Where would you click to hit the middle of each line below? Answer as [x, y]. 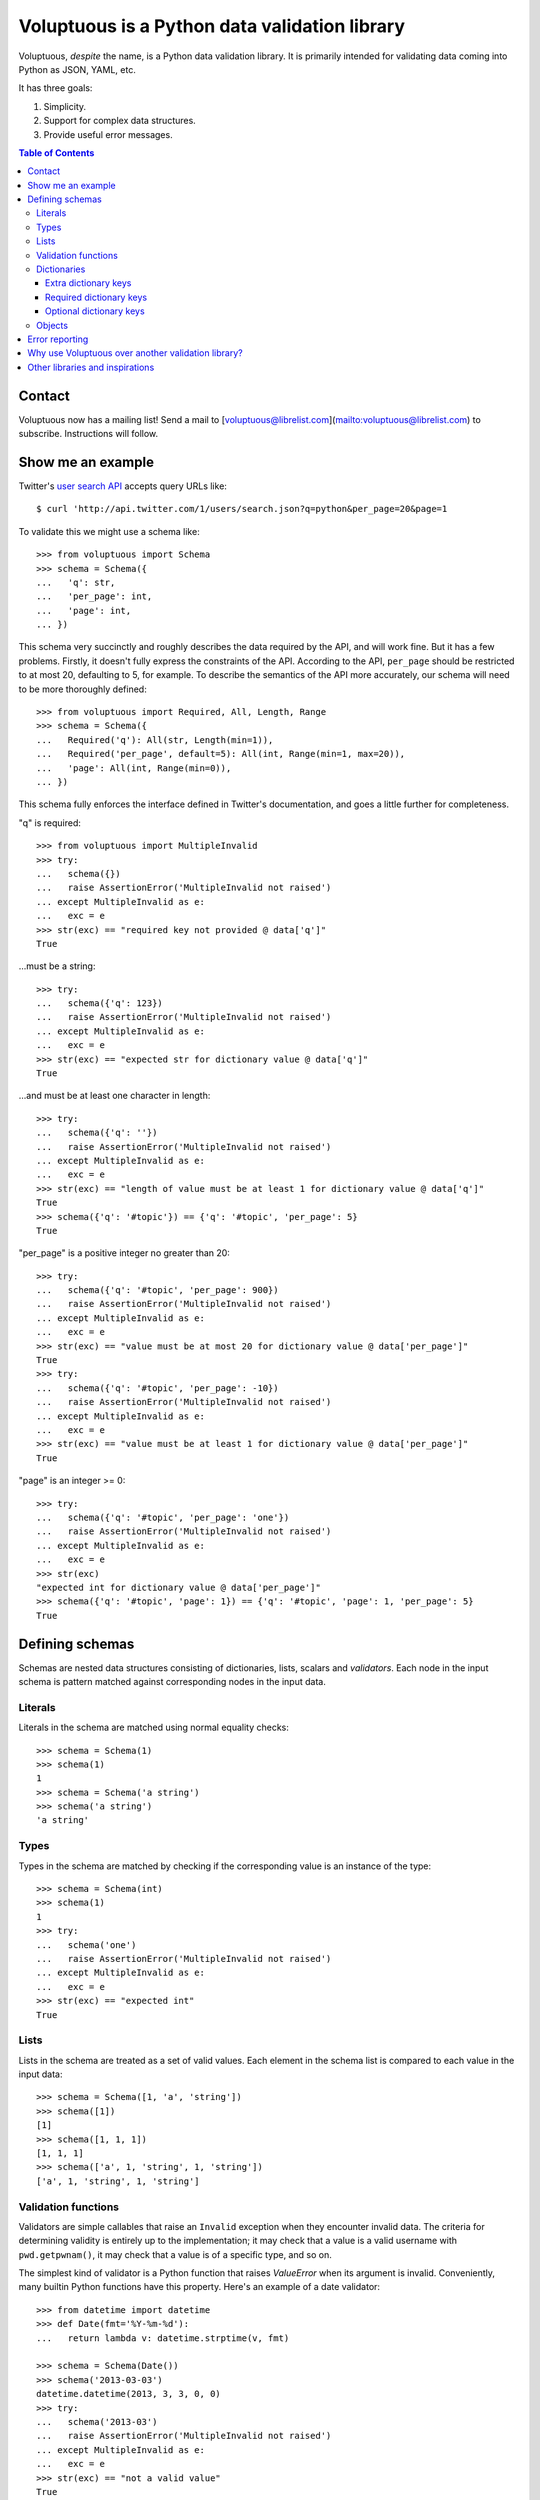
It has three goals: [55, 88]
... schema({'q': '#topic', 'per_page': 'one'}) [163, 1517]
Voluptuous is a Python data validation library [211, 26]
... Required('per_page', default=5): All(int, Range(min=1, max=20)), [221, 754]
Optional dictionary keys [95, 311]
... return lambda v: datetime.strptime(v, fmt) [163, 2338]
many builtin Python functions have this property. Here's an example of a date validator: [199, 2287]
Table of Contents [56, 152]
